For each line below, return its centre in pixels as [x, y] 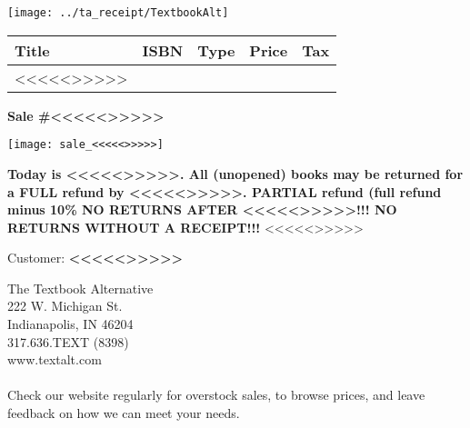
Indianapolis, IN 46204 [70, 324]
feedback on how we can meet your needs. [124, 413]
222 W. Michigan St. [65, 306]
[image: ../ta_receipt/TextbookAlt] [118, 13]
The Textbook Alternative [80, 288]
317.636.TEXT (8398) [68, 341]
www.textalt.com [55, 359]
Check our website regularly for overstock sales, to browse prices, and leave [216, 395]
